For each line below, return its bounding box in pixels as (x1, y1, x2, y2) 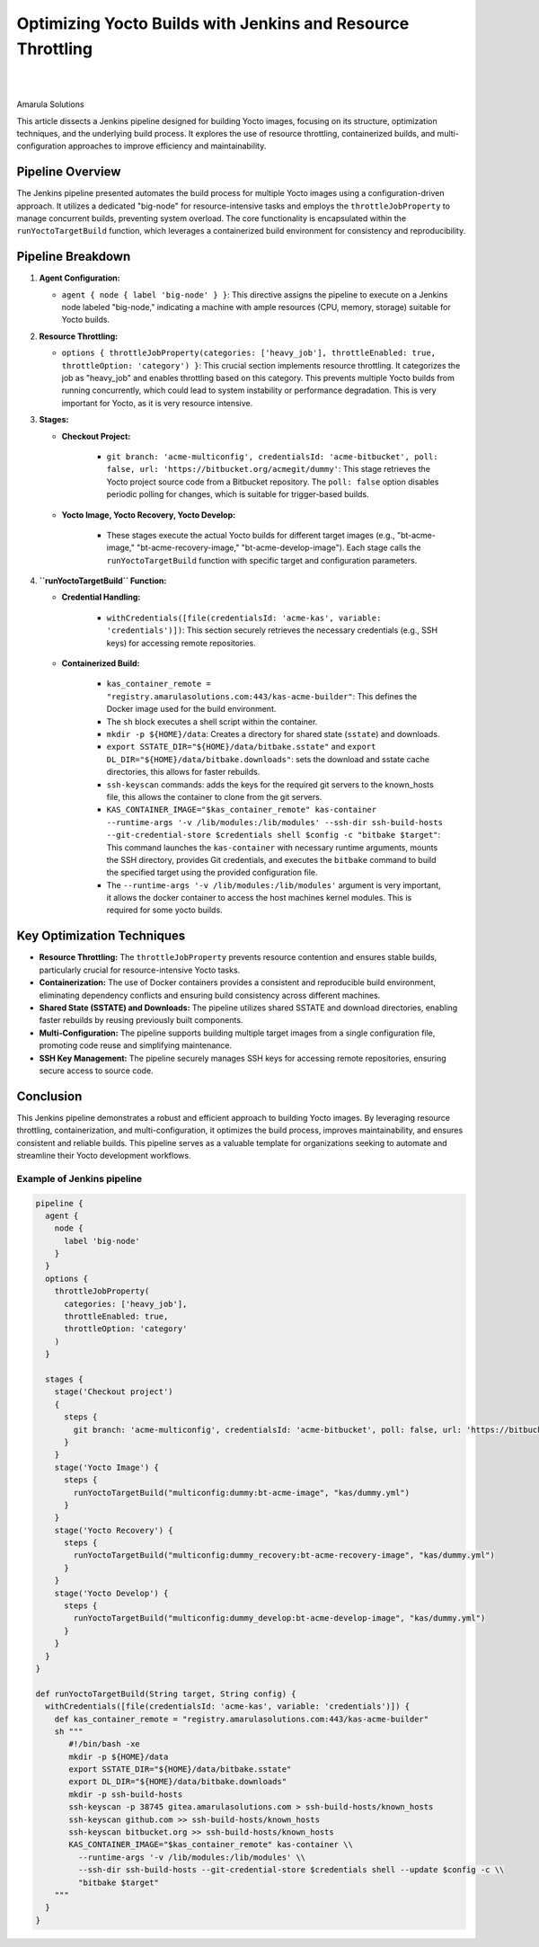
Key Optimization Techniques (16, 929, 186, 944)
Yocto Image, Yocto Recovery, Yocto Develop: (61, 509, 236, 520)
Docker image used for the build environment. (106, 704, 277, 715)
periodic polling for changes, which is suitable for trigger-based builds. (106, 489, 369, 500)
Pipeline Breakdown (16, 249, 131, 264)
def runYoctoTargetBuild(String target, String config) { (35, 1688, 296, 1699)
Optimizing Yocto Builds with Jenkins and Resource (16, 13, 410, 33)
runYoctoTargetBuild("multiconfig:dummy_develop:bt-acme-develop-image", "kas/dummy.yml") (73, 1614, 486, 1623)
